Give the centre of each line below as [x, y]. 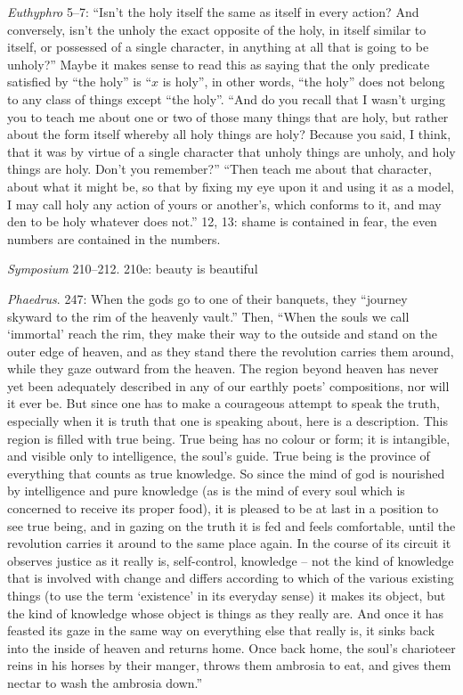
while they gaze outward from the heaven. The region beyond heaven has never [223, 368]
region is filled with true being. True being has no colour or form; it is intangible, [229, 438]
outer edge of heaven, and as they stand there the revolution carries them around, [231, 351]
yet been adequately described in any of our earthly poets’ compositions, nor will [228, 385]
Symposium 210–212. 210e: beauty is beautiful [133, 269]
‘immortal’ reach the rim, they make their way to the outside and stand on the [222, 334]
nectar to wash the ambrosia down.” [105, 682]
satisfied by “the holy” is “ [79, 82]
